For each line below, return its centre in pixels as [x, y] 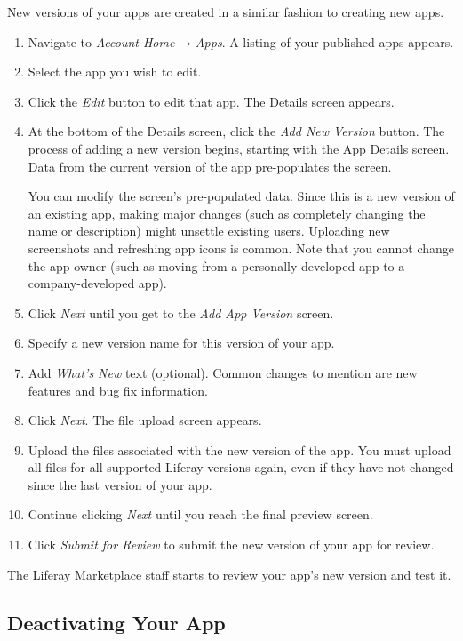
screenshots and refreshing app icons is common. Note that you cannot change [241, 248]
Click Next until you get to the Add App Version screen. [181, 312]
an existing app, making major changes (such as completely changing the [227, 213]
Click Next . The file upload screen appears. [145, 420]
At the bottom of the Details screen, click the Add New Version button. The [236, 131]
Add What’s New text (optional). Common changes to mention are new [223, 372]
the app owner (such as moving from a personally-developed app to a [216, 265]
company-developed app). [97, 283]
